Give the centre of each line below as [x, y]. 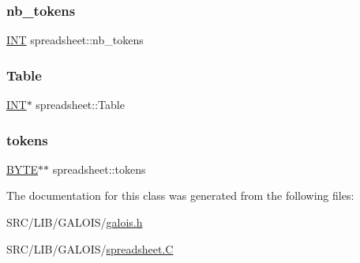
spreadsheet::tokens [99, 169]
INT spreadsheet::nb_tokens [75, 40]
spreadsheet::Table [80, 105]
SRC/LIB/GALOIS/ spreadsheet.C [90, 248]
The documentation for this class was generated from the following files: [180, 195]
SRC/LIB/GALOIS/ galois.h [75, 222]
